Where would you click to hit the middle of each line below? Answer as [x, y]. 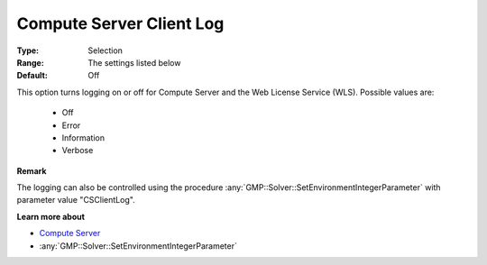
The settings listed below [134, 62]
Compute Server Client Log [120, 23]
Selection [106, 50]
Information [83, 137]
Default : [32, 76]
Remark [32, 170]
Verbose [78, 151]
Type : [28, 50]
